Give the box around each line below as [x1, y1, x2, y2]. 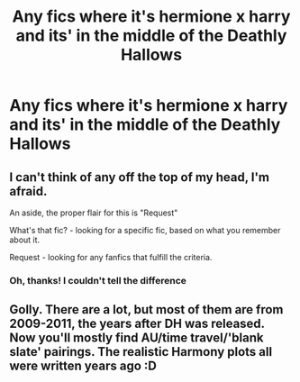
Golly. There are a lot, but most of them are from [9, 302, 284, 317]
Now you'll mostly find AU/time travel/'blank [9, 331, 264, 346]
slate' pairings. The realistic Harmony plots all [9, 344, 273, 359]
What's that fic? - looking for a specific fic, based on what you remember [9, 225, 281, 235]
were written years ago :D [9, 359, 158, 374]
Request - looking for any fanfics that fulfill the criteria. [9, 252, 213, 262]
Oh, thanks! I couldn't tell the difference [9, 274, 187, 286]
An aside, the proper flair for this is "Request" [9, 207, 178, 218]
